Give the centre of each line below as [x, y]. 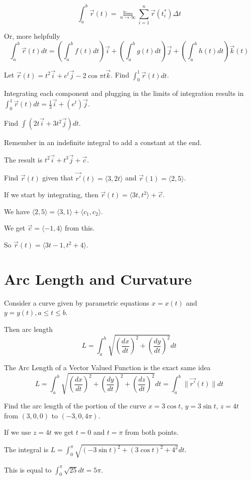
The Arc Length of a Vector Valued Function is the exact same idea [107, 367]
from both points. [152, 432]
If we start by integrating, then [51, 195]
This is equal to [28, 469]
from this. [80, 228]
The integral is [26, 449]
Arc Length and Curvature [98, 279]
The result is [23, 159]
